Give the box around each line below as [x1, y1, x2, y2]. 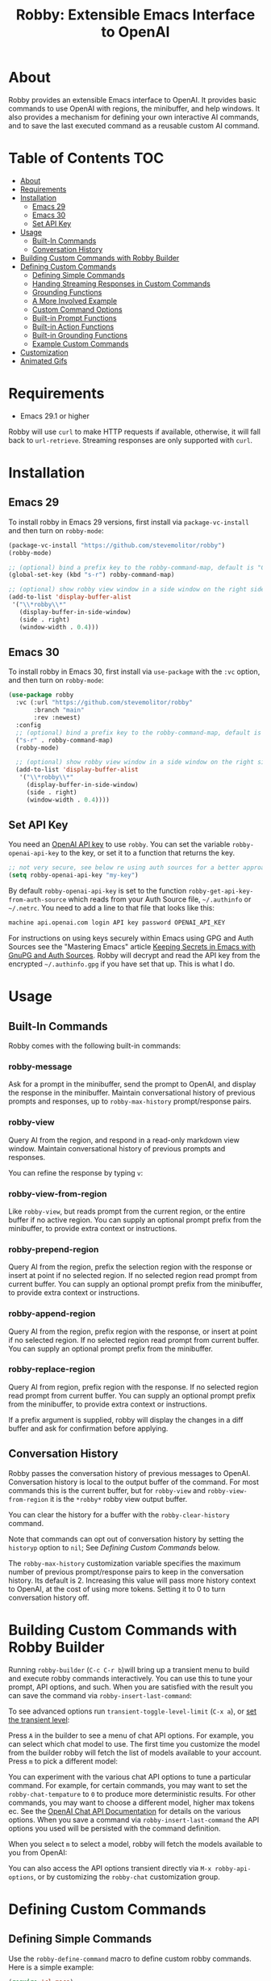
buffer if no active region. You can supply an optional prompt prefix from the [8, 1214, 262, 1225]
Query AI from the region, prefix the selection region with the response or [8, 1262, 252, 1272]
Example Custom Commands [31, 339, 129, 348]
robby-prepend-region [8, 1243, 99, 1255]
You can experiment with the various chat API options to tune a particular [8, 1772, 252, 1781]
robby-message [8, 1061, 73, 1072]
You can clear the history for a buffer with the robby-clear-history [8, 1509, 230, 1520]
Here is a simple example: [8, 1962, 94, 1972]
